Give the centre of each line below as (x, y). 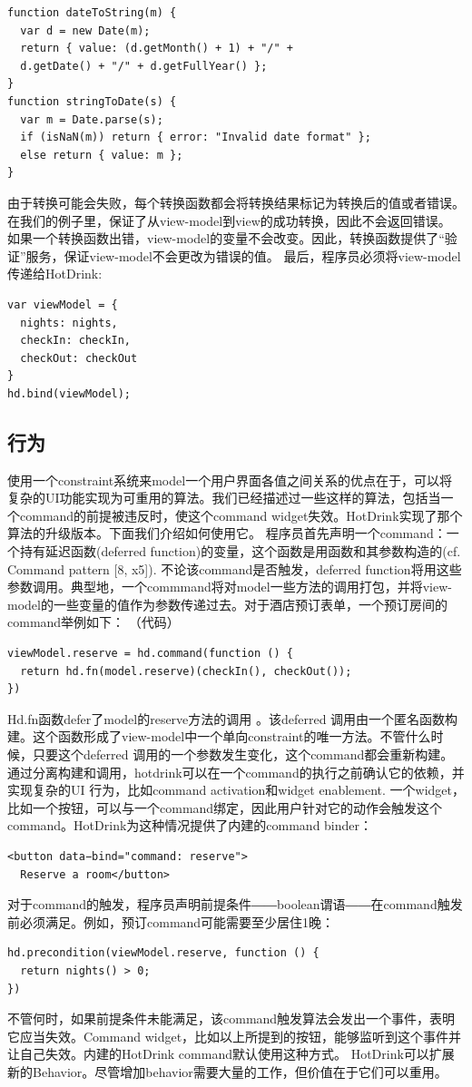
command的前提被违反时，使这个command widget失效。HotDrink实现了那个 (241, 515)
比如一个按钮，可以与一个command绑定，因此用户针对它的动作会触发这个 (225, 807)
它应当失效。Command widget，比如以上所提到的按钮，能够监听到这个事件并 (235, 1036)
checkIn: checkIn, (76, 341)
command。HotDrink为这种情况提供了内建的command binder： (190, 825)
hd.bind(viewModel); (69, 393)
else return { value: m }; (102, 155)
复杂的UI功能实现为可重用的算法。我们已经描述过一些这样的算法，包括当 (224, 498)
